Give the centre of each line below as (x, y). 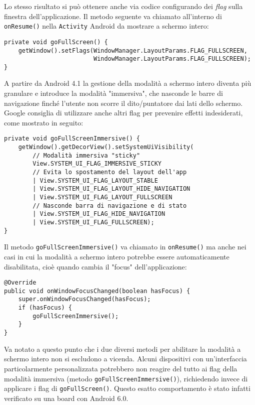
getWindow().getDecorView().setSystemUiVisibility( (106, 147)
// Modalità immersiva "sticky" (86, 155)
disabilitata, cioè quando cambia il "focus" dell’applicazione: (95, 266)
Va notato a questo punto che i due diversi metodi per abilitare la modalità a (122, 349)
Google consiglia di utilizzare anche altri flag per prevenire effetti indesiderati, (123, 113)
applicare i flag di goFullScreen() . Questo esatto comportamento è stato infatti (127, 388)
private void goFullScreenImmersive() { (72, 139)
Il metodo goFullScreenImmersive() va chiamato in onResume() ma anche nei (125, 247)
